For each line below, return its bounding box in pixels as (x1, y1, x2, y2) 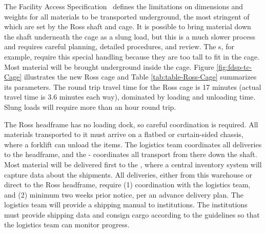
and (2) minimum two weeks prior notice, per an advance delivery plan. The (4, 189, 243, 200)
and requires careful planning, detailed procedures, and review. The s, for (4, 41, 234, 52)
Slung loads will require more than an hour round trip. (4, 101, 176, 112)
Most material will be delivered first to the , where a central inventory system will (4, 159, 262, 169)
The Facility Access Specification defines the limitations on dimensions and (4, 1, 243, 11)
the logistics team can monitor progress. (4, 219, 130, 230)
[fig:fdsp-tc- (216, 61, 252, 72)
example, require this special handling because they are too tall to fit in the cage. (4, 51, 260, 62)
